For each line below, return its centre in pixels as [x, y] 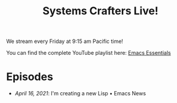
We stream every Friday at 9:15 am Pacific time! [65, 41]
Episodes [30, 77]
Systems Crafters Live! [100, 11]
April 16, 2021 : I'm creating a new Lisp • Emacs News [80, 93]
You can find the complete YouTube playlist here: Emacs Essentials [89, 53]
